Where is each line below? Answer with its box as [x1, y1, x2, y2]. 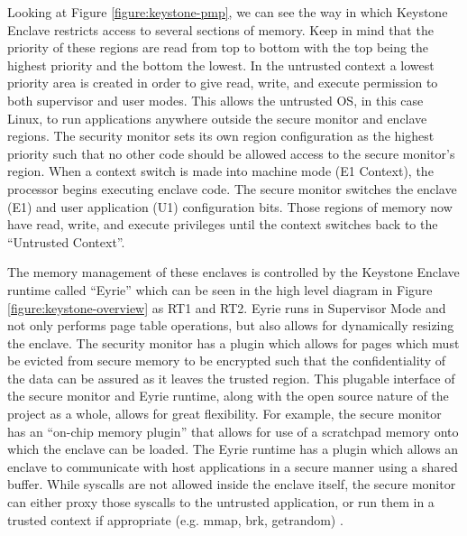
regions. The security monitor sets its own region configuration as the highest [7, 126, 435, 145]
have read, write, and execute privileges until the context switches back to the [7, 215, 438, 234]
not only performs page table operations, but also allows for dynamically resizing [7, 316, 454, 335]
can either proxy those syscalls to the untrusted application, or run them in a [7, 493, 435, 512]
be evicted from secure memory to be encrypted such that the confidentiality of [7, 351, 446, 370]
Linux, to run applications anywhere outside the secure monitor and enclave [7, 108, 427, 127]
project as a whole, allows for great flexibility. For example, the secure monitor [7, 404, 442, 423]
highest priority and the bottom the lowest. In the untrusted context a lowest [7, 55, 435, 74]
